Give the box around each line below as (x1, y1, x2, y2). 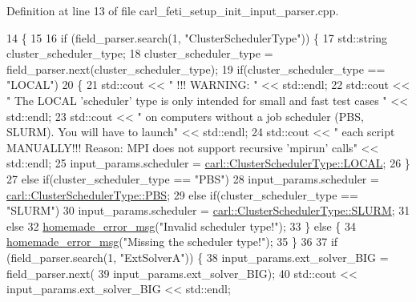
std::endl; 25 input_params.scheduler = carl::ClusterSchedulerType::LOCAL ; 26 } (6, 155, 410, 171)
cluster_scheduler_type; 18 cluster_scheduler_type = (6, 45, 273, 62)
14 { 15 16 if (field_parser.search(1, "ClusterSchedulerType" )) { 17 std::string (6, 29, 388, 46)
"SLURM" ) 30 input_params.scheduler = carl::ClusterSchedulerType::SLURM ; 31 (6, 202, 410, 219)
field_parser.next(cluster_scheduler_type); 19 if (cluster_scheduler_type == (6, 60, 386, 77)
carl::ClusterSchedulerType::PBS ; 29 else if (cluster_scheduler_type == (6, 186, 358, 203)
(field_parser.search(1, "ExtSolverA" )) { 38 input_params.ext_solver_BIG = (6, 248, 389, 265)
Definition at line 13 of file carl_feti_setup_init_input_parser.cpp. (6, 2, 339, 18)
